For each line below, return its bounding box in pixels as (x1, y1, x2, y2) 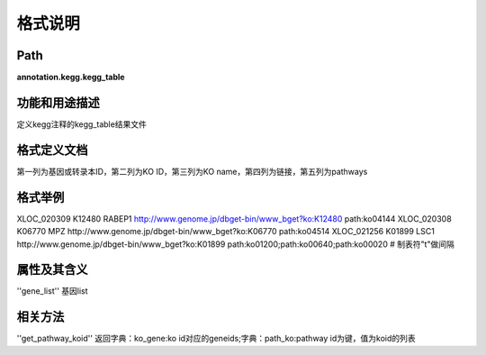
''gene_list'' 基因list (16, 286, 89, 296)
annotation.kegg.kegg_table (16, 72, 125, 83)
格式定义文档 (16, 142, 88, 158)
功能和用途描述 (16, 95, 100, 110)
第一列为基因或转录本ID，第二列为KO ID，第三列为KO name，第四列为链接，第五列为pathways (16, 166, 368, 177)
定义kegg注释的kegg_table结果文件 (16, 118, 148, 130)
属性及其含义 (16, 262, 88, 278)
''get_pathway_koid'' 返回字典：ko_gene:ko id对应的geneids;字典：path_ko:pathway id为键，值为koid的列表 (16, 333, 416, 344)
